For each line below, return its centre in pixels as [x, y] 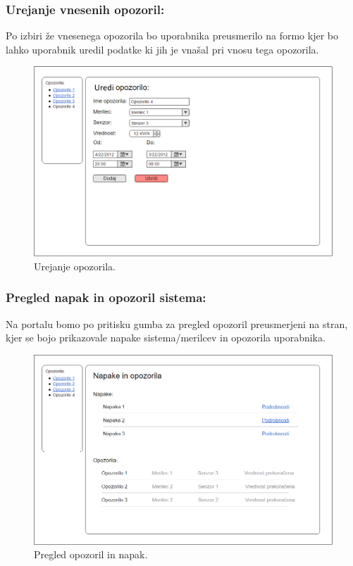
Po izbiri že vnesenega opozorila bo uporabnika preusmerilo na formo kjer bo [172, 36]
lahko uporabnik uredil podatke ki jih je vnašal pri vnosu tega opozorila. [162, 49]
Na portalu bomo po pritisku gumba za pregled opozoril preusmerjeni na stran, [177, 323]
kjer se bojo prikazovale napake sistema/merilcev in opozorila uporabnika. [166, 338]
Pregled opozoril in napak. [91, 554]
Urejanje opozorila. [75, 266]
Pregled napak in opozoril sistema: [106, 297]
